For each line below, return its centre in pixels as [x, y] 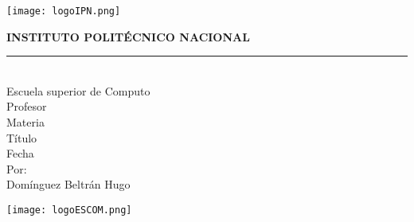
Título [22, 137]
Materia [25, 122]
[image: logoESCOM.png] [69, 210]
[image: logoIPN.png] [64, 11]
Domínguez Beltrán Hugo [68, 184]
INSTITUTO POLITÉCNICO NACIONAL [128, 36]
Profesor [27, 106]
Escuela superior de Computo [78, 90]
